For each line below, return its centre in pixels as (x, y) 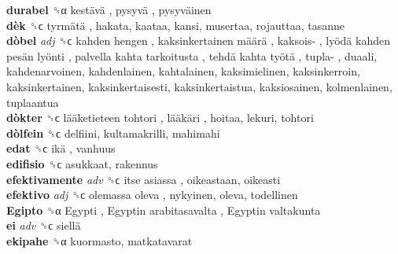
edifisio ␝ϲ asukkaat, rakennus (82, 163)
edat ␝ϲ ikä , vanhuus (61, 148)
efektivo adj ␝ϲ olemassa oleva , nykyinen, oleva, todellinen (152, 195)
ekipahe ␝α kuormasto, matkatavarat (99, 240)
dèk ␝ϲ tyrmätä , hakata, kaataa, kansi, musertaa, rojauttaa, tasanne (175, 25)
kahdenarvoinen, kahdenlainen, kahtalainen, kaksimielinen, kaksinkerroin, (183, 71)
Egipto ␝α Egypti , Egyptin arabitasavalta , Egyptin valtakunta (164, 210)
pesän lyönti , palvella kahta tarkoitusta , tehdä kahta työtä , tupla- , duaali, (192, 55)
